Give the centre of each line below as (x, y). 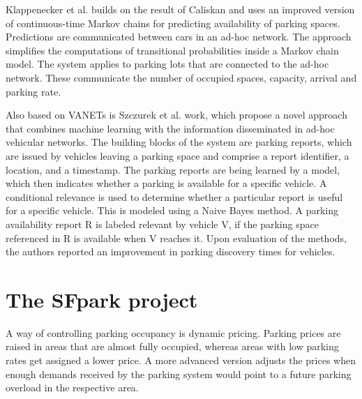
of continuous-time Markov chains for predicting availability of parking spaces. (173, 23)
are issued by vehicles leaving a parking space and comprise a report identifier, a (178, 155)
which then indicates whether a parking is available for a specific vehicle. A (166, 183)
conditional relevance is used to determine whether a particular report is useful (174, 196)
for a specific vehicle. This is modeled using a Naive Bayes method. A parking (172, 210)
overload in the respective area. (72, 387)
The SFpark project (102, 299)
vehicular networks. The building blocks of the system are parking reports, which (179, 142)
